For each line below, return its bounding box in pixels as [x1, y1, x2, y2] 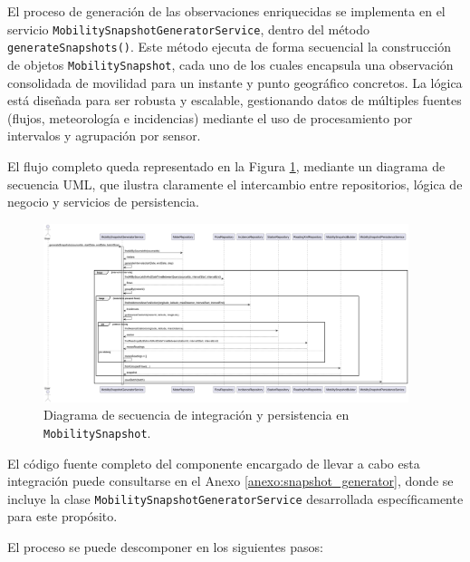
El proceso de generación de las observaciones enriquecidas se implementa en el [7, 2, 446, 20]
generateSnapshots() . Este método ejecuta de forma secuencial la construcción [7, 37, 451, 56]
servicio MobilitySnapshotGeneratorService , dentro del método [7, 19, 369, 38]
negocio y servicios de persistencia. [7, 192, 199, 211]
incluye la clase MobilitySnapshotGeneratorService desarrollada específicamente [7, 489, 464, 508]
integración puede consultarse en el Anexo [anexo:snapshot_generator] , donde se [7, 471, 454, 490]
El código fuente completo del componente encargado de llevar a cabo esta [7, 453, 420, 472]
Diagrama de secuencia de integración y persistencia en [43, 405, 350, 424]
